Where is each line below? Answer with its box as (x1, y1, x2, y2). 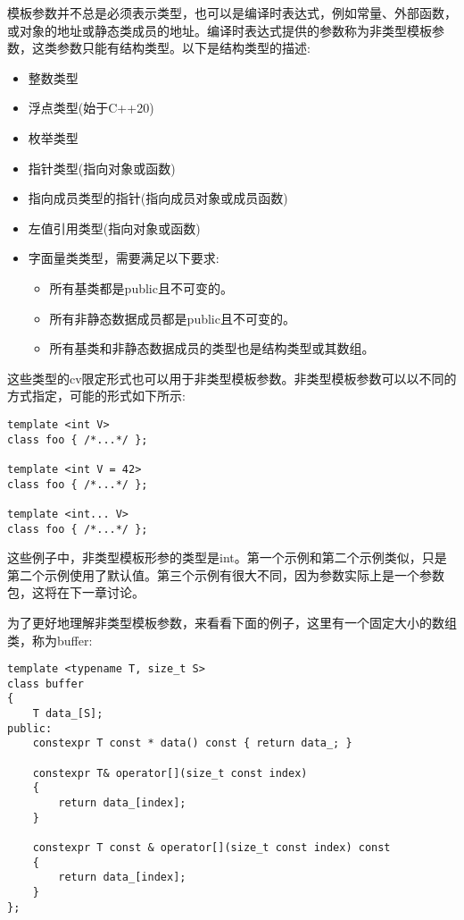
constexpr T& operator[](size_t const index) (32, 766, 308, 780)
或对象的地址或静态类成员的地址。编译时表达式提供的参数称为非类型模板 (7, 21, 432, 39)
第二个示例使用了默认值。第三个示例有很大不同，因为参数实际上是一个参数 (7, 565, 444, 584)
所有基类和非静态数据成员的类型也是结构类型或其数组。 (49, 339, 375, 358)
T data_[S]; (32, 707, 104, 721)
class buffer (7, 677, 84, 690)
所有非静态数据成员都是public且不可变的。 (49, 308, 295, 327)
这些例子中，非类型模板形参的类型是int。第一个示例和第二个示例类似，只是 (7, 548, 447, 567)
